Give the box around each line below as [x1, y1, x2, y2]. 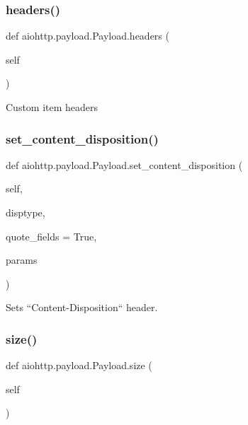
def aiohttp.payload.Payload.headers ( [6, 28, 169, 43]
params [6, 252, 38, 267]
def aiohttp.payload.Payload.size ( [6, 358, 152, 373]
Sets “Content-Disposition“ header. [6, 300, 158, 315]
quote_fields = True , [6, 228, 97, 243]
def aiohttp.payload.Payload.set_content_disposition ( [6, 157, 243, 172]
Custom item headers [6, 100, 98, 114]
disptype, [6, 205, 45, 219]
